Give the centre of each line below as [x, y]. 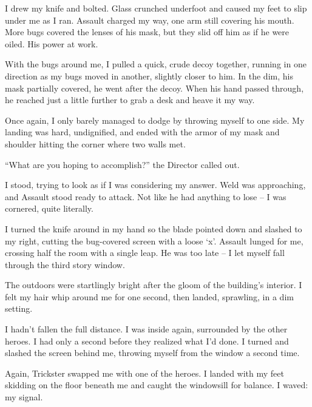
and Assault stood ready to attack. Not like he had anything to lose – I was [146, 196]
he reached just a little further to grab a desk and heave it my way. [130, 100]
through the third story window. [65, 264]
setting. [19, 308]
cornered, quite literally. [49, 208]
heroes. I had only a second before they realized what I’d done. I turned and [147, 341]
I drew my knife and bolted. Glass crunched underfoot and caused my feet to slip [156, 8]
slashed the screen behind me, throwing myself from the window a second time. [152, 353]
